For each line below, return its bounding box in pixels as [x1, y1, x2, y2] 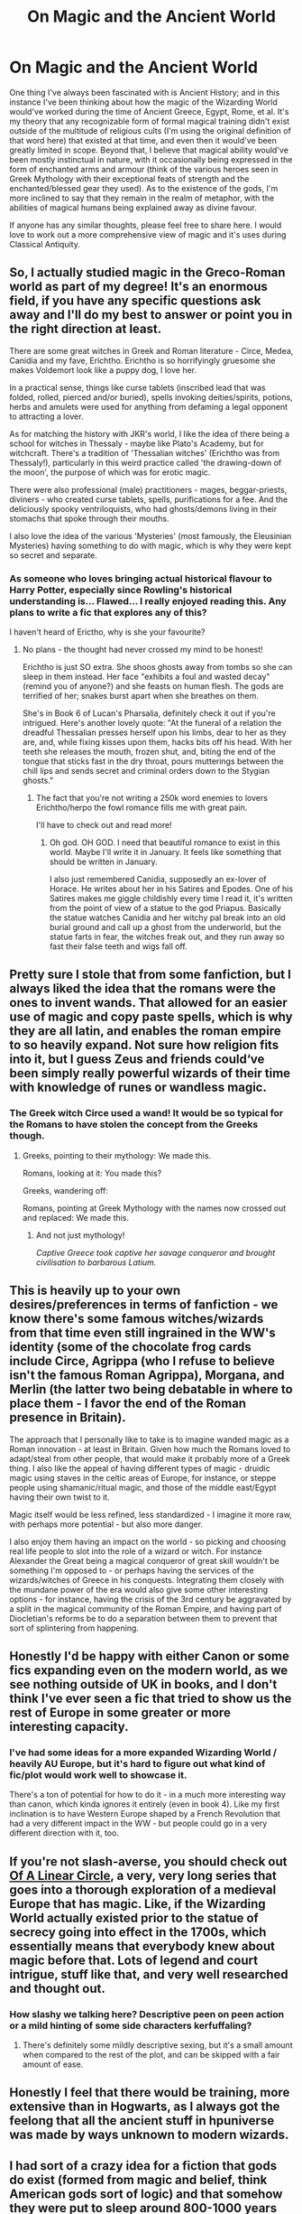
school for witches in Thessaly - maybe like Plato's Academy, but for [9, 438, 264, 449]
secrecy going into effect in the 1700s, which [9, 1924, 267, 1940]
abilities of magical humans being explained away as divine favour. [9, 201, 257, 213]
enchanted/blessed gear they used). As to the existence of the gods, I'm [9, 182, 279, 193]
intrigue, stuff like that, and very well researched [9, 1967, 288, 1982]
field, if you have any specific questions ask [9, 293, 261, 309]
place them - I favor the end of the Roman [9, 1396, 246, 1411]
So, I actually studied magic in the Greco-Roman [9, 265, 286, 281]
